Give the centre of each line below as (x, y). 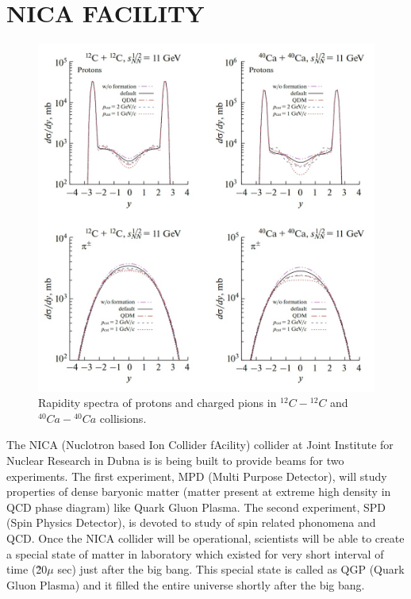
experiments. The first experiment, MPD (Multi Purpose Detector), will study (197, 476)
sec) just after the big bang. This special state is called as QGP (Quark (231, 569)
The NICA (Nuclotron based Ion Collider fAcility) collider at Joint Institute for (200, 445)
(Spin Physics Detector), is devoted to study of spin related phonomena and (191, 522)
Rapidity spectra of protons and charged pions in (157, 403)
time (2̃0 (27, 569)
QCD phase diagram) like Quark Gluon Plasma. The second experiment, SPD (196, 507)
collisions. (123, 418)
